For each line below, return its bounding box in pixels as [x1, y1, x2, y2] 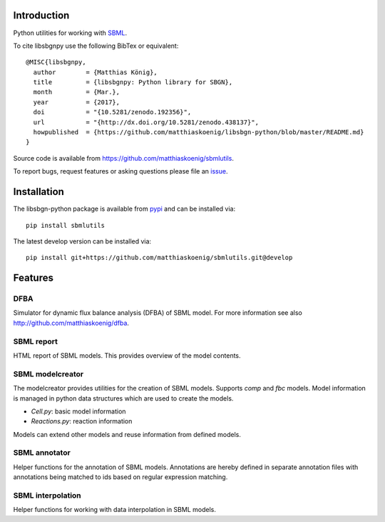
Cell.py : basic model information [31, 407, 126, 416]
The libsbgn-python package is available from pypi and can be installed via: [13, 204, 235, 214]
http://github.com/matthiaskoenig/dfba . [13, 318, 130, 327]
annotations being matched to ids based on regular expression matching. [13, 473, 228, 481]
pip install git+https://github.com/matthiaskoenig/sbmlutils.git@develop [26, 254, 293, 262]
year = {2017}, [33, 98, 120, 106]
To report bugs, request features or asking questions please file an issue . [13, 167, 228, 176]
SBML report [13, 336, 58, 346]
